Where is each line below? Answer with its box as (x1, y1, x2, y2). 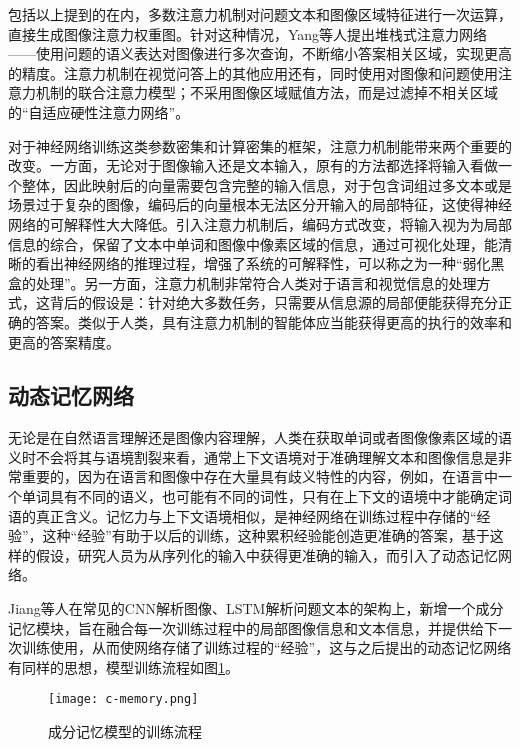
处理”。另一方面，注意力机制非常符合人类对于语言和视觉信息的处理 (35, 272, 477, 293)
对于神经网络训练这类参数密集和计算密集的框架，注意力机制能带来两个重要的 (8, 135, 512, 156)
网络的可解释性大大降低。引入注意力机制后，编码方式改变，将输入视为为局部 (8, 213, 512, 234)
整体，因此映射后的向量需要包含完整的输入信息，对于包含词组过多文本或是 (21, 174, 512, 195)
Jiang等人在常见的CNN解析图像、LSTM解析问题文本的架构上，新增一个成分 (8, 598, 504, 619)
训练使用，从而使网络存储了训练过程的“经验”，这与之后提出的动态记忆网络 (21, 637, 512, 658)
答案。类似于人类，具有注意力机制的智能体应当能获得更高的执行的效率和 (35, 311, 512, 332)
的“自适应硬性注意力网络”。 (8, 101, 190, 122)
